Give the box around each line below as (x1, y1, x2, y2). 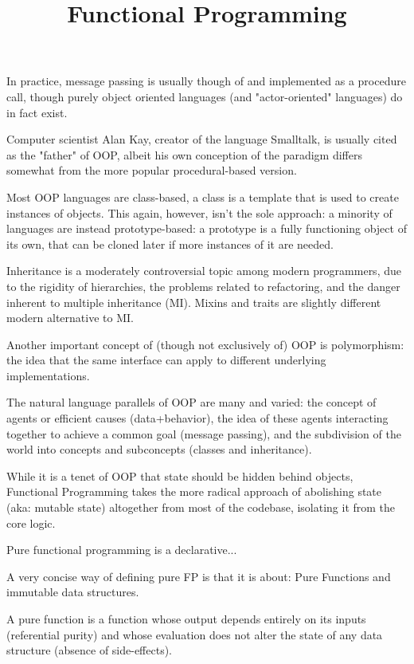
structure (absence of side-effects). (6, 642, 173, 658)
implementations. (6, 367, 90, 383)
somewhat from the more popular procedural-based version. (6, 162, 297, 179)
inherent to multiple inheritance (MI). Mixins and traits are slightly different (6, 293, 381, 310)
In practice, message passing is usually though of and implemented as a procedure (6, 73, 406, 89)
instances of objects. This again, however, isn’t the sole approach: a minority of (6, 204, 393, 221)
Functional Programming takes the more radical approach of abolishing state (6, 483, 382, 500)
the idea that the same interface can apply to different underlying (6, 352, 326, 368)
